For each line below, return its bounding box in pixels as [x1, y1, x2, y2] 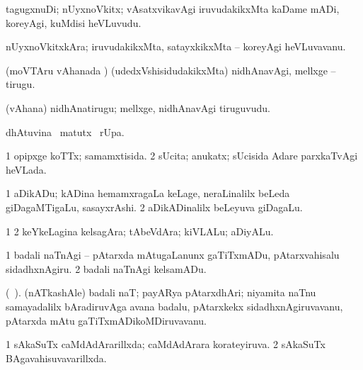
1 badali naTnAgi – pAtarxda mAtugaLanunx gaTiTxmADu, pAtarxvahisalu [6, 247, 340, 262]
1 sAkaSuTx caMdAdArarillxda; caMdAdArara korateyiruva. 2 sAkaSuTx [6, 337, 325, 352]
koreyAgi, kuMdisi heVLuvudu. [6, 15, 142, 30]
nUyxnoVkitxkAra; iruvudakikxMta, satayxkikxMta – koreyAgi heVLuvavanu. [6, 39, 346, 54]
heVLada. [6, 162, 47, 176]
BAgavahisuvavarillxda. [6, 350, 107, 365]
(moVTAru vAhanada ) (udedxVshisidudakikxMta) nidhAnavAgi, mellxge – [6, 62, 336, 77]
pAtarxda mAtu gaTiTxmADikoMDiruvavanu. [6, 313, 207, 327]
